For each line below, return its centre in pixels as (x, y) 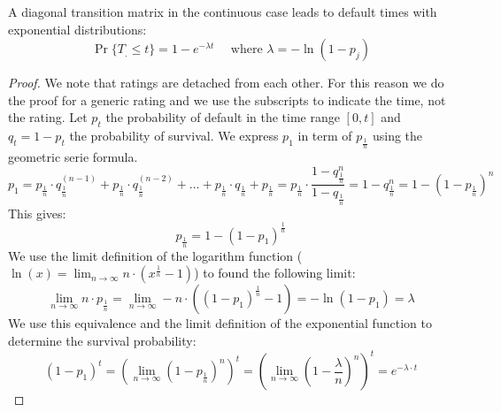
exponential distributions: (77, 29)
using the (397, 136)
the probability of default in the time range (223, 117)
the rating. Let (48, 117)
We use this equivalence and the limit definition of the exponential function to (220, 323)
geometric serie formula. (73, 157)
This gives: (37, 213)
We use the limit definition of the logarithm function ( (155, 255)
